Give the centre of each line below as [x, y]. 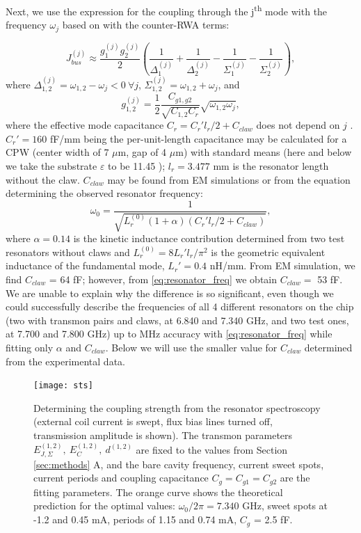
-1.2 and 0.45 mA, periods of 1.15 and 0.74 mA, [135, 519]
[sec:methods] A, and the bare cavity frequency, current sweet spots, [179, 464]
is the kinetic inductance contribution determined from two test [209, 238]
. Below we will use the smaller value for [191, 347]
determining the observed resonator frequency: [104, 193]
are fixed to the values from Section [212, 449]
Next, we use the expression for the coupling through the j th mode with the [167, 10]
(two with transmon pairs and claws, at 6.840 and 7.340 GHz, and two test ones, [177, 320]
